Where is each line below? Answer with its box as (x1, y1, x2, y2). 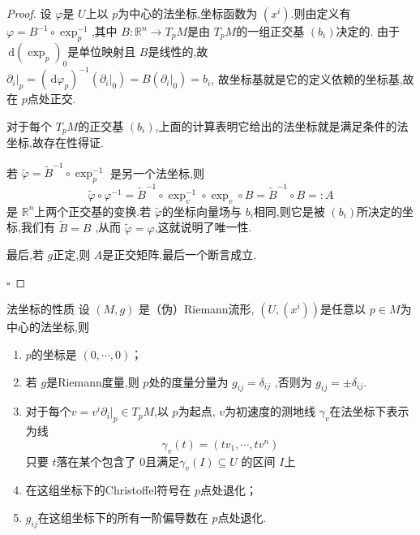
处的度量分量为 (148, 373, 229, 390)
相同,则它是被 (253, 202, 325, 219)
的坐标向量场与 (162, 202, 242, 219)
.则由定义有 (290, 5, 351, 21)
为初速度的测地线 (225, 403, 316, 420)
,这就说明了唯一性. (154, 218, 252, 235)
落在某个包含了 (56, 452, 136, 469)
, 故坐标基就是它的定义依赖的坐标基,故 (211, 70, 414, 87)
